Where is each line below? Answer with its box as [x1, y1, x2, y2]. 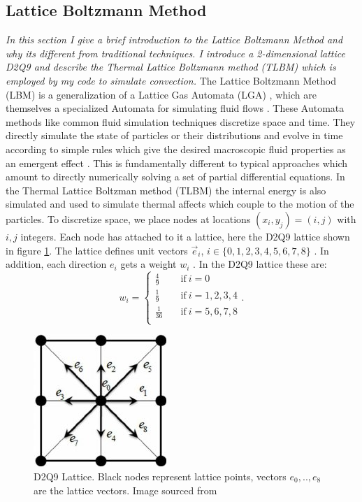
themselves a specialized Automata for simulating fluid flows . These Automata [6, 101, 345, 115]
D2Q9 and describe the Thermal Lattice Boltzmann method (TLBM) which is [6, 59, 336, 74]
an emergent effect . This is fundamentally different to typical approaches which [6, 155, 348, 170]
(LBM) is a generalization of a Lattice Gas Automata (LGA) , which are [6, 87, 317, 101]
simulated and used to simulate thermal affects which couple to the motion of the [6, 196, 354, 211]
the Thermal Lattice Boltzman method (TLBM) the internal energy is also [6, 182, 326, 197]
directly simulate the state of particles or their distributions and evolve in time [6, 128, 343, 143]
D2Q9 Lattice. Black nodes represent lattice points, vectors [34, 468, 287, 483]
